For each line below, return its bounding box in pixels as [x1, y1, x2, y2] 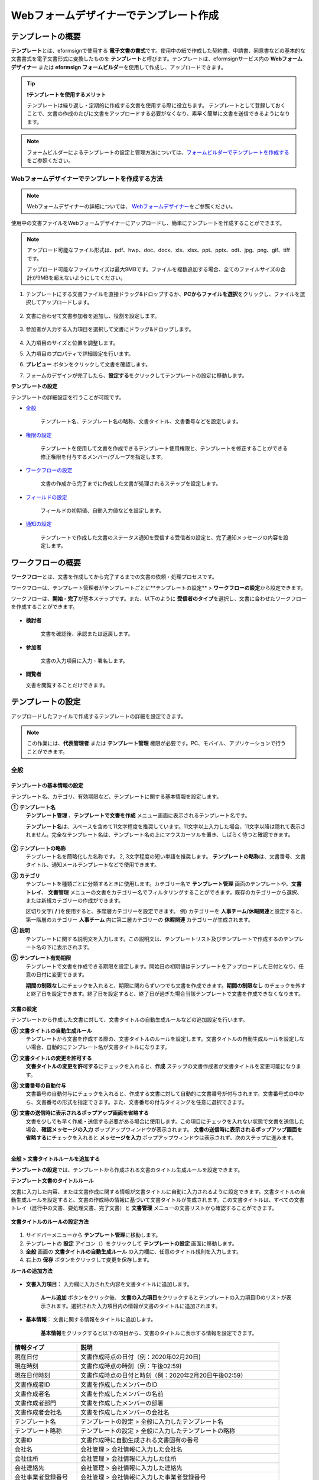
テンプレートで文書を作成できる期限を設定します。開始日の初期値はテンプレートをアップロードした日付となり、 [25, 963, 299, 970]
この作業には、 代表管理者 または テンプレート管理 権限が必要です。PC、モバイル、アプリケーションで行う [27, 740, 286, 747]
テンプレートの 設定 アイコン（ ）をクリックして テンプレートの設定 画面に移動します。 [25, 1240, 237, 1247]
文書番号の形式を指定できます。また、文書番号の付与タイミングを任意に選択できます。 [35, 1098, 248, 1105]
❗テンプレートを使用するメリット [27, 91, 106, 98]
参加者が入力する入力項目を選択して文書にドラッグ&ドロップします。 [25, 326, 194, 333]
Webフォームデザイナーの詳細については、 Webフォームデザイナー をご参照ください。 [27, 203, 236, 210]
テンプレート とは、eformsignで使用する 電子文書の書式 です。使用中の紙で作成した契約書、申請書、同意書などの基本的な [11, 47, 305, 54]
